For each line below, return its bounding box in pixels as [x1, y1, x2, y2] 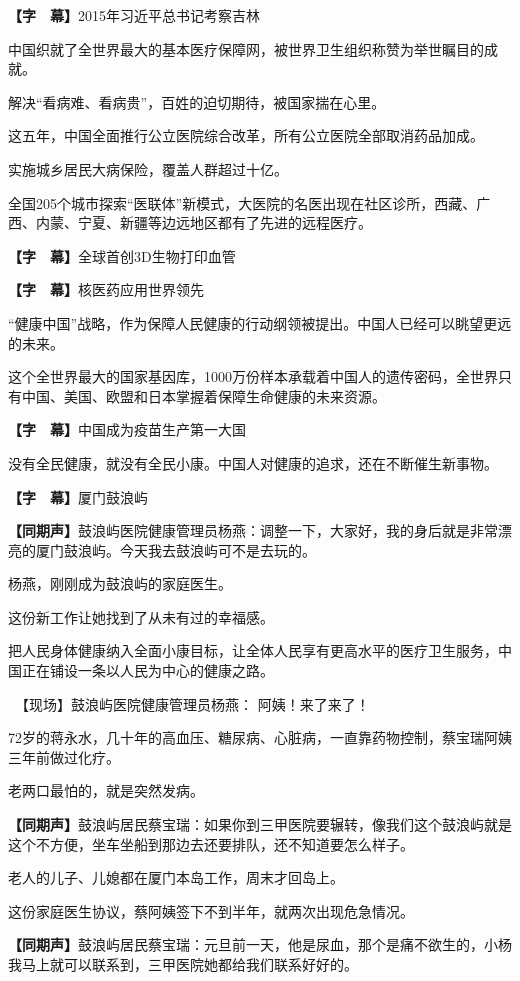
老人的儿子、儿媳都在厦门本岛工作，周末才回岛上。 [8, 867, 344, 888]
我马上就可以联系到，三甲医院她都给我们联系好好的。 [8, 954, 358, 974]
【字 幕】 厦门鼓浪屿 [8, 486, 148, 507]
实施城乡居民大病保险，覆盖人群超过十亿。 [8, 158, 288, 179]
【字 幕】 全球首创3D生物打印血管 [8, 245, 236, 266]
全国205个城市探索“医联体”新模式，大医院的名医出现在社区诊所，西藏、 [8, 192, 477, 213]
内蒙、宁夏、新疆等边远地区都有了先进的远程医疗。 [35, 212, 372, 233]
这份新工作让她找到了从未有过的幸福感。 [8, 606, 274, 627]
